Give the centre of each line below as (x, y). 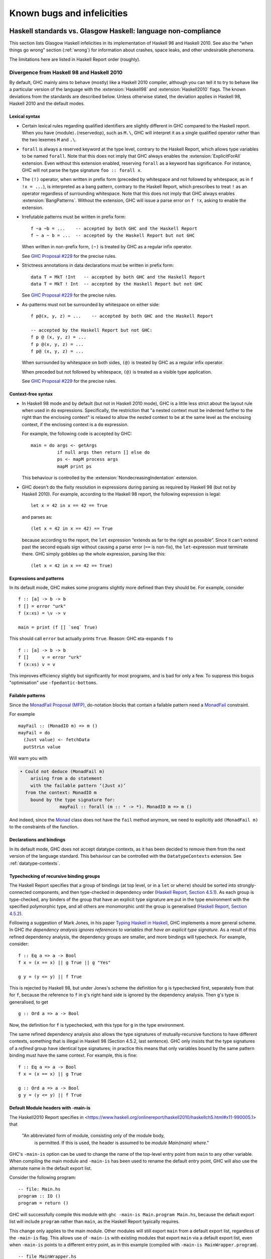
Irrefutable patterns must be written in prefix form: (74, 217)
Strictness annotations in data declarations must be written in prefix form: (98, 265)
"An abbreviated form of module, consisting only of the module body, (93, 1136)
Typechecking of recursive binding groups (55, 876)
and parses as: (37, 517)
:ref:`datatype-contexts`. (35, 863)
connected (21, 892)
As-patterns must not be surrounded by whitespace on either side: (91, 304)
